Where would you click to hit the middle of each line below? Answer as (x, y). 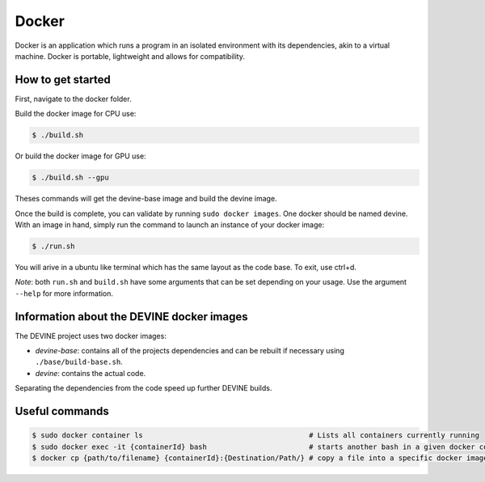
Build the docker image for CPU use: (76, 114)
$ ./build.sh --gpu (70, 178)
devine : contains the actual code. (91, 373)
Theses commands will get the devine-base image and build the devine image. (146, 199)
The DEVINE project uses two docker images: (91, 336)
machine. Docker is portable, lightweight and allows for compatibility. (130, 56)
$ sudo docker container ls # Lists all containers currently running (256, 435)
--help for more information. (64, 293)
